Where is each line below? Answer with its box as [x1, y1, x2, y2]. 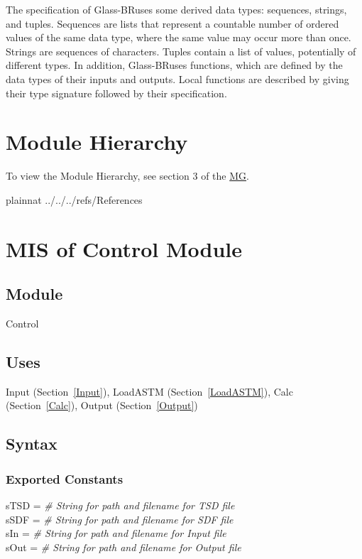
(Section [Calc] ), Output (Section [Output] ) [6, 398, 198, 413]
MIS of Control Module [6, 234, 243, 263]
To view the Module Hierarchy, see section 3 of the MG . [6, 168, 249, 183]
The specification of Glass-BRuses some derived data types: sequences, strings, [6, 2, 347, 16]
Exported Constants [6, 470, 124, 487]
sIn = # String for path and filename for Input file [6, 526, 226, 541]
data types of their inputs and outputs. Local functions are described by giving [6, 71, 349, 86]
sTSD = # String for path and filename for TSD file [6, 498, 235, 513]
